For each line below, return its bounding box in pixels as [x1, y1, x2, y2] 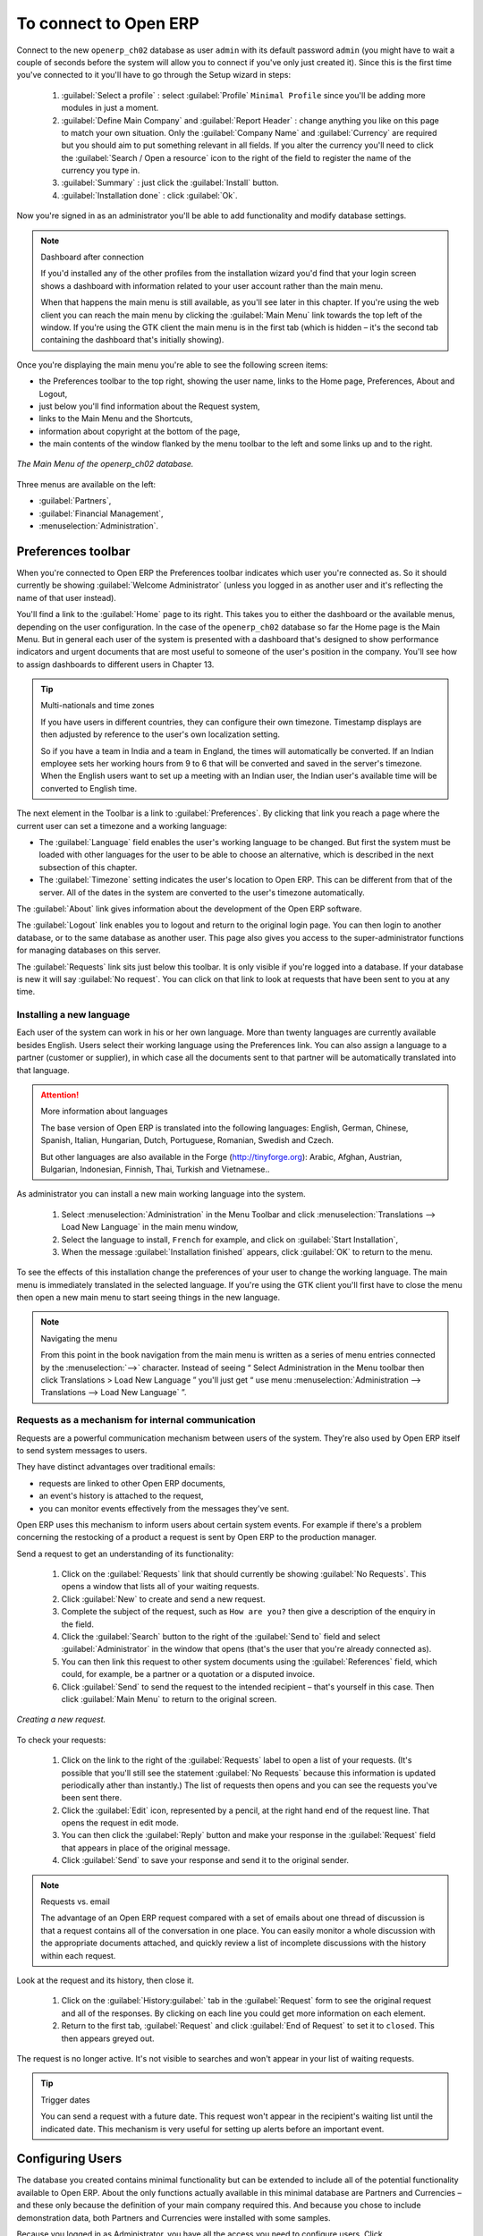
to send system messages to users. [16, 1444, 148, 1455]
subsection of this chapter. [38, 861, 138, 872]
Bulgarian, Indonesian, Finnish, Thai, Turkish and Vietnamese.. [40, 1164, 270, 1174]
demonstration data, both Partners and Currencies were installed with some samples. [16, 2212, 331, 2223]
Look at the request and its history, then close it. [16, 1975, 194, 1986]
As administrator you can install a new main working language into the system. [16, 1189, 306, 1199]
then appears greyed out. [61, 2033, 156, 2044]
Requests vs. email [40, 1896, 111, 1907]
